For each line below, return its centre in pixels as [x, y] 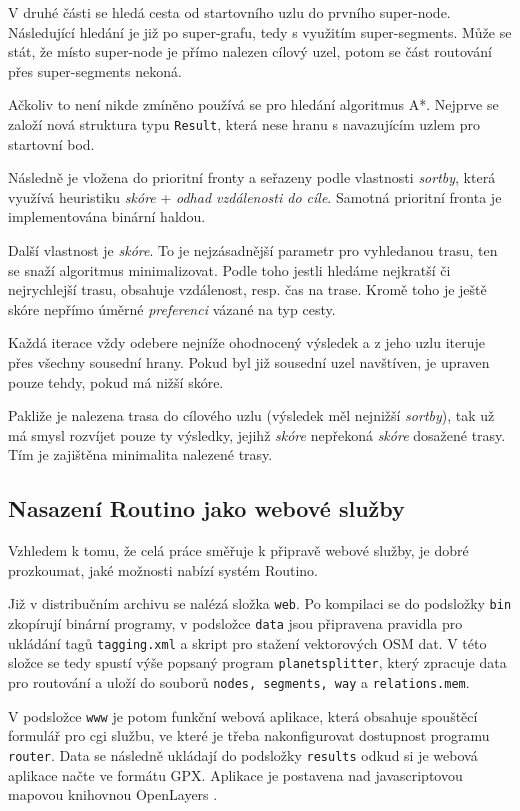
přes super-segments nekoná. [95, 70]
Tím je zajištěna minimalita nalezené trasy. [140, 454]
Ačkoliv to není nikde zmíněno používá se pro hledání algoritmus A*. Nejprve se [253, 104]
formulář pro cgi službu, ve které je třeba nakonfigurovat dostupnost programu [249, 735]
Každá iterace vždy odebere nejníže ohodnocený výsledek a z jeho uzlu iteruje [246, 342]
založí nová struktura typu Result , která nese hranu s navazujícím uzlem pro [244, 123]
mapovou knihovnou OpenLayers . [113, 794]
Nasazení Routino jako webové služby [206, 508]
